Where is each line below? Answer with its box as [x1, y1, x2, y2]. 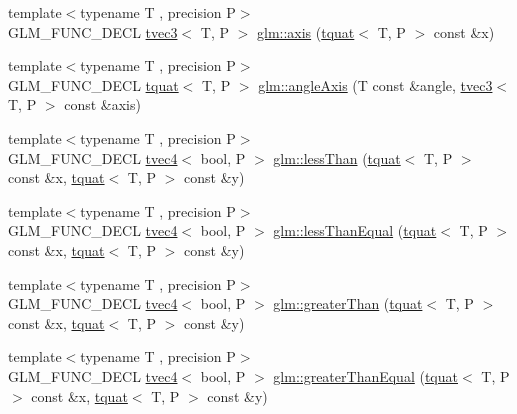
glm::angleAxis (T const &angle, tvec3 [258, 74, 493, 95]
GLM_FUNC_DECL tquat [8, 74, 179, 95]
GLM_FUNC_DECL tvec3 [8, 21, 178, 42]
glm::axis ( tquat [256, 21, 355, 42]
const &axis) [64, 94, 141, 115]
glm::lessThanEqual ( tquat [273, 220, 437, 241]
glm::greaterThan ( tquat [273, 293, 423, 314]
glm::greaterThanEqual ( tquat [273, 365, 458, 386]
